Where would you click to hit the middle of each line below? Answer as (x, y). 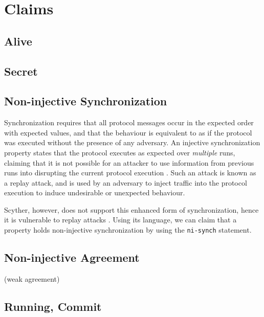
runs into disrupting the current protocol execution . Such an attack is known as (130, 173)
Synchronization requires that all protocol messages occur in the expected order (129, 122)
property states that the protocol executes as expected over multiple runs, (120, 152)
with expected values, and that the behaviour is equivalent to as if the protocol (128, 132)
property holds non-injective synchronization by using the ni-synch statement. (128, 230)
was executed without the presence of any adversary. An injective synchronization (132, 142)
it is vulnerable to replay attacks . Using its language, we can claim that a (120, 220)
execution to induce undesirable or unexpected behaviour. (95, 193)
